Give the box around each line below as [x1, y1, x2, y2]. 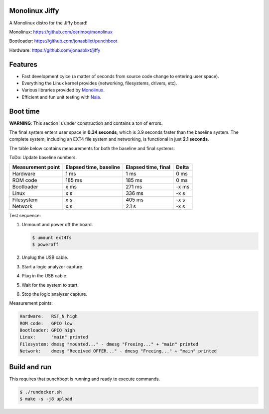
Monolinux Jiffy [9, 6, 59, 15]
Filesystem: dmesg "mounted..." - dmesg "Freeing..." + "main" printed [19, 341, 199, 347]
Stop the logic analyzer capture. [21, 291, 87, 297]
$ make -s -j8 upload [19, 396, 73, 402]
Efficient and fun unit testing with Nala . [21, 94, 102, 100]
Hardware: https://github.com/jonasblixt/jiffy [9, 47, 101, 53]
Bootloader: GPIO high [19, 328, 75, 333]
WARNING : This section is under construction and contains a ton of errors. [9, 120, 163, 126]
